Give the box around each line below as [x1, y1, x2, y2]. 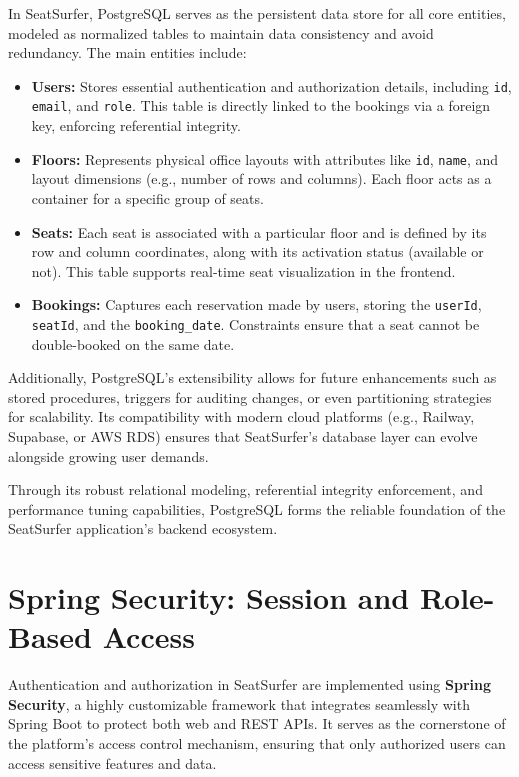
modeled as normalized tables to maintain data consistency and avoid [8, 22, 434, 43]
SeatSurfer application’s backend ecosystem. [8, 518, 278, 539]
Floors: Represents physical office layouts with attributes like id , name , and [31, 148, 499, 169]
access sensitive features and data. [8, 752, 217, 773]
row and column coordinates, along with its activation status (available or [31, 241, 484, 262]
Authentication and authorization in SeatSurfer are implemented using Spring [8, 674, 492, 695]
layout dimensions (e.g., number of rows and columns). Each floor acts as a [31, 168, 492, 189]
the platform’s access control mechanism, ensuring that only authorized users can [8, 733, 506, 754]
